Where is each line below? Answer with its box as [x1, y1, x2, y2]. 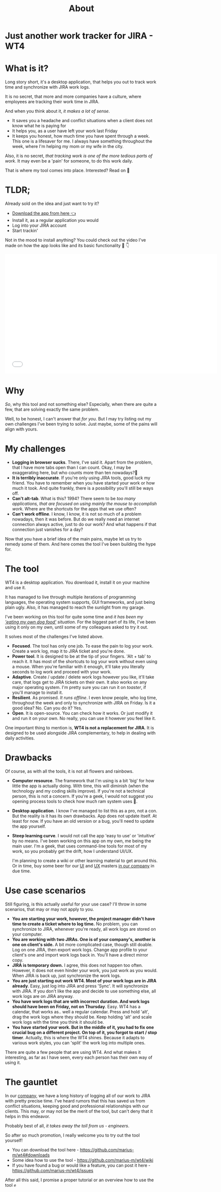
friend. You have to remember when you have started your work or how [12, 480, 155, 486]
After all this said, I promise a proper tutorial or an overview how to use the [5, 1177, 154, 1183]
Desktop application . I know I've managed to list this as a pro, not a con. [12, 808, 158, 813]
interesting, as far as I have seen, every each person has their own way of [5, 1054, 153, 1060]
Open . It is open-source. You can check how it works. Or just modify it [12, 710, 153, 716]
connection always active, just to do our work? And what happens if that [12, 521, 157, 527]
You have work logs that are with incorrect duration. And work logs [12, 998, 150, 1004]
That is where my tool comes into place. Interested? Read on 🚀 [5, 167, 130, 173]
